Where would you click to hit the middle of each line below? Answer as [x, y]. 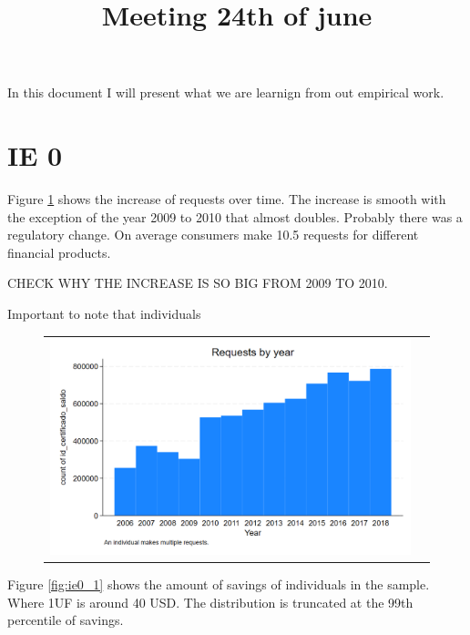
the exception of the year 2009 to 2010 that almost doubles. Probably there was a [235, 216]
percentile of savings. [66, 620]
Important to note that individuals [104, 314]
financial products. [59, 252]
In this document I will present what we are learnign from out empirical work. [226, 92]
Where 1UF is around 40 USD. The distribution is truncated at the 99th [210, 602]
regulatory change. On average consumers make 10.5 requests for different [213, 235]
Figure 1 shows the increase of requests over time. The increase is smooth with [227, 199]
